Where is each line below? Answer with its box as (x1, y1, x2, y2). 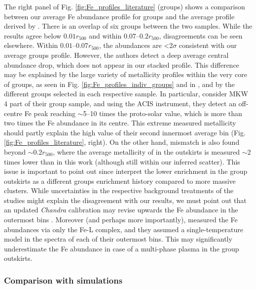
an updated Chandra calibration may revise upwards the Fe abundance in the (4, 205, 238, 215)
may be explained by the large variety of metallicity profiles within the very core (4, 69, 247, 80)
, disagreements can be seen (159, 30, 243, 41)
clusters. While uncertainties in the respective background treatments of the (4, 185, 234, 196)
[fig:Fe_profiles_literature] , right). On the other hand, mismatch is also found (4, 137, 240, 147)
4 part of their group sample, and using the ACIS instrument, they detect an (4, 98, 236, 108)
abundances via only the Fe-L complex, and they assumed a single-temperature (4, 224, 243, 234)
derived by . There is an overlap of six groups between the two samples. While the (4, 21, 253, 31)
